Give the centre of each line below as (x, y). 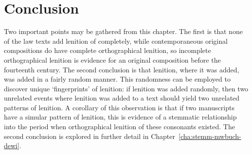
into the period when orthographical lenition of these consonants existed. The (119, 127)
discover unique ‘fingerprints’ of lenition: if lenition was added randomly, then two (126, 88)
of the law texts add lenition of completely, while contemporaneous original (116, 41)
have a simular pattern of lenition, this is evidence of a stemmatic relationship (120, 117)
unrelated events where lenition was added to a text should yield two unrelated (122, 98)
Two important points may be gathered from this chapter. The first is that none (123, 31)
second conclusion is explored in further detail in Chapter (90, 136)
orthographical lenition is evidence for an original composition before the (112, 60)
